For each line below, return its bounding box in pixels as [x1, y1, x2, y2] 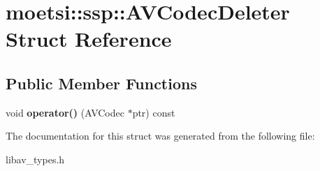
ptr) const [132, 105, 175, 119]
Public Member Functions [6, 72, 197, 94]
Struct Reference [6, 24, 172, 53]
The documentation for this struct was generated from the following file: [6, 128, 315, 143]
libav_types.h [6, 151, 65, 166]
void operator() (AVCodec [6, 105, 124, 119]
